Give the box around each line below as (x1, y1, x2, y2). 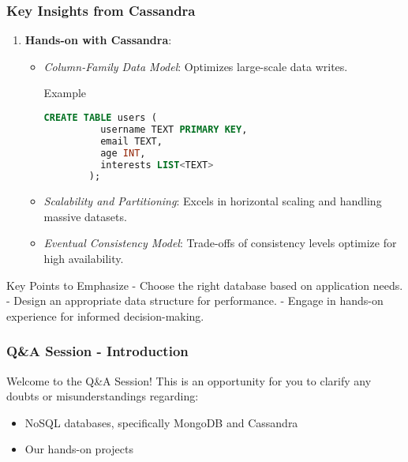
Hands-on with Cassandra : (24, 32, 172, 48)
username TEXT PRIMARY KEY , (100, 123, 248, 135)
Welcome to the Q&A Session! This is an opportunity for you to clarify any (6, 372, 372, 389)
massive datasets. (43, 208, 127, 224)
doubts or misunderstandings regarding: (6, 388, 199, 404)
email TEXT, (100, 135, 163, 147)
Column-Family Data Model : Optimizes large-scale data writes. (43, 58, 348, 74)
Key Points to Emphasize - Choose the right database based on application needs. (6, 276, 403, 293)
